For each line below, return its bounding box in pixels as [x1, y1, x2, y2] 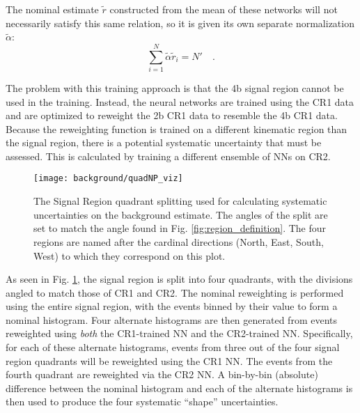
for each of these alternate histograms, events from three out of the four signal [6, 340, 340, 354]
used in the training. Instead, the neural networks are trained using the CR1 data [6, 94, 354, 109]
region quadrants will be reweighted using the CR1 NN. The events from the [6, 353, 333, 368]
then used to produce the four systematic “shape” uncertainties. [6, 394, 279, 409]
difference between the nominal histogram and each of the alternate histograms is [6, 380, 353, 395]
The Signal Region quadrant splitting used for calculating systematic [33, 194, 327, 208]
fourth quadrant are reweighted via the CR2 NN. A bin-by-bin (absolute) [6, 367, 318, 382]
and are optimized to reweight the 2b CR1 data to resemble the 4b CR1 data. [6, 108, 338, 123]
